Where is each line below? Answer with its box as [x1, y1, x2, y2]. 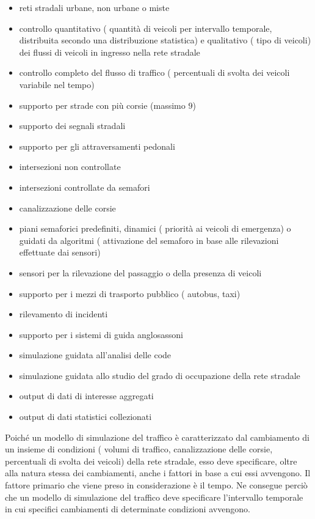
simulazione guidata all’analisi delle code [19, 348, 172, 361]
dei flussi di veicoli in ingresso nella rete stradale [19, 45, 200, 58]
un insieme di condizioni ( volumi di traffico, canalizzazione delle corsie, [5, 443, 273, 455]
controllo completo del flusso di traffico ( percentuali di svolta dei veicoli [19, 66, 290, 79]
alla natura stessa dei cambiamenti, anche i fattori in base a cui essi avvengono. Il [5, 466, 311, 479]
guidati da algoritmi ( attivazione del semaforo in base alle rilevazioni [19, 234, 279, 246]
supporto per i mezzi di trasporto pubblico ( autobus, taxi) [19, 287, 241, 300]
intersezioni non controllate [19, 160, 121, 173]
